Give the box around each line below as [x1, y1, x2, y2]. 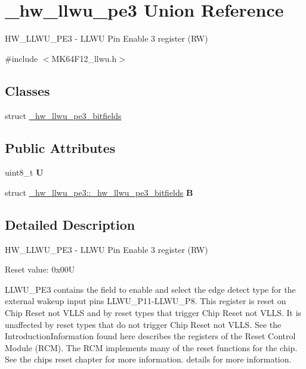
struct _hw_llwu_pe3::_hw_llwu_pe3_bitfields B [5, 186, 193, 198]
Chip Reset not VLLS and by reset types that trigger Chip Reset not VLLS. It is [5, 307, 302, 319]
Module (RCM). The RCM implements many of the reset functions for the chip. [5, 341, 298, 354]
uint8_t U [5, 166, 44, 179]
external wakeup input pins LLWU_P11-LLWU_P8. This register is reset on [5, 295, 286, 307]
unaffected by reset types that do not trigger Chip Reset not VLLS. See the [5, 318, 282, 330]
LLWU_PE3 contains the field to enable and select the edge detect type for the [5, 283, 296, 295]
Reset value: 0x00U [5, 263, 75, 276]
